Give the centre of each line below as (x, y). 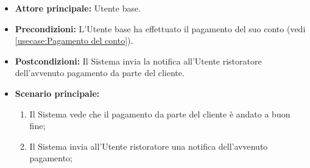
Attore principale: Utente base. (78, 8)
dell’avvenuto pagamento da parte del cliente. (100, 73)
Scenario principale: (57, 93)
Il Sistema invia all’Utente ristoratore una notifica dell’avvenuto (149, 146)
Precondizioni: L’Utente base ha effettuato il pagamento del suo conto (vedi (160, 28)
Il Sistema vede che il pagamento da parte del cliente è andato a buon (160, 114)
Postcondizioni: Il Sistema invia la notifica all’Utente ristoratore (138, 61)
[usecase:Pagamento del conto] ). (74, 40)
